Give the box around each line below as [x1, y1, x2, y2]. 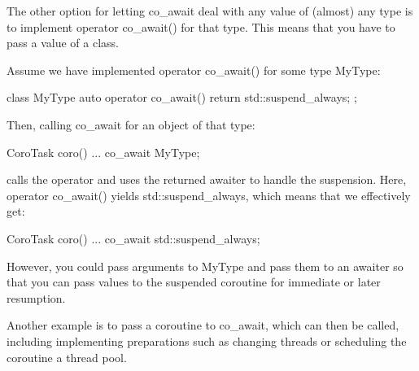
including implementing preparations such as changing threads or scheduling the [7, 332, 407, 349]
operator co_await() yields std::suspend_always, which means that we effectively [7, 186, 411, 203]
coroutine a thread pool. [7, 348, 127, 365]
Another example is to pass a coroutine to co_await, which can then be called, [7, 316, 399, 334]
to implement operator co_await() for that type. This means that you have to [7, 18, 395, 35]
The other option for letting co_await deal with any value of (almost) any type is [7, 2, 413, 19]
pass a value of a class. [7, 34, 119, 51]
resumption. [7, 289, 66, 306]
